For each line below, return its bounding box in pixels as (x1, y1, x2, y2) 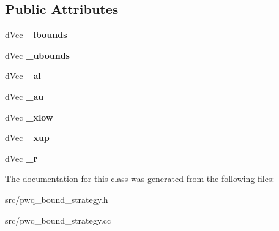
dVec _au (5, 89, 44, 102)
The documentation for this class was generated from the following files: (5, 172, 275, 185)
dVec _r (5, 151, 38, 164)
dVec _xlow (5, 110, 53, 123)
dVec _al (5, 69, 41, 82)
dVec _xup (5, 131, 50, 144)
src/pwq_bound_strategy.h (5, 192, 108, 205)
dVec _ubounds (5, 48, 70, 61)
